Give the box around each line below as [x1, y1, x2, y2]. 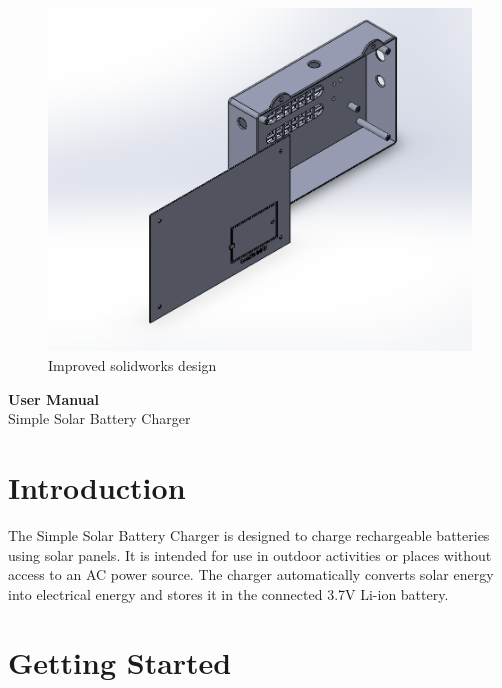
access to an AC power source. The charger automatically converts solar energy [8, 564, 494, 585]
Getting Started [8, 642, 232, 683]
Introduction [8, 466, 186, 507]
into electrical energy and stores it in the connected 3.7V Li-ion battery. [8, 583, 449, 604]
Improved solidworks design [48, 355, 217, 375]
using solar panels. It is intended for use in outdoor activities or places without [8, 544, 492, 565]
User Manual [8, 388, 99, 409]
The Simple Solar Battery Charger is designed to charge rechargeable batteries [8, 524, 490, 545]
